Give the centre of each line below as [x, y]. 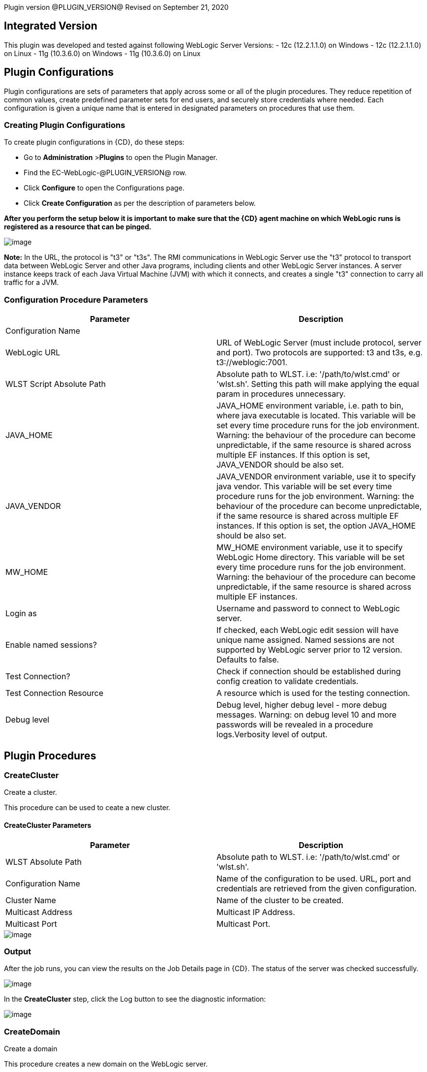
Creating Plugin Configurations [65, 125]
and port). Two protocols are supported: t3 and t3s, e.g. [320, 353]
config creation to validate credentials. [288, 681]
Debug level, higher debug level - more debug [302, 705]
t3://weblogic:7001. [252, 363]
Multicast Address [39, 912]
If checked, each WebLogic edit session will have [308, 630]
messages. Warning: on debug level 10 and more [306, 715]
